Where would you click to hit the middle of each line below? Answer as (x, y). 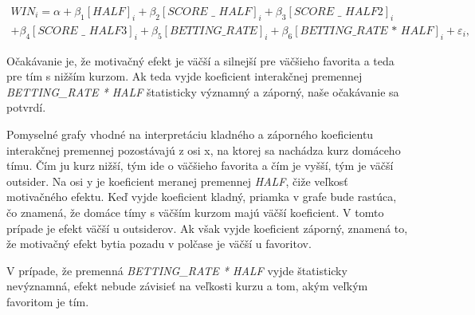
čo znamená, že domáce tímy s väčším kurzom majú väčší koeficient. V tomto (195, 212)
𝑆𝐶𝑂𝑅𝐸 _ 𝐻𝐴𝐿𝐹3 (82, 31)
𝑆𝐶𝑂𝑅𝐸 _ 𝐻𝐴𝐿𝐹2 (338, 12)
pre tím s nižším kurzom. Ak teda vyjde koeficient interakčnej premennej (185, 76)
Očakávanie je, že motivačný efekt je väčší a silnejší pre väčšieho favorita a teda (200, 60)
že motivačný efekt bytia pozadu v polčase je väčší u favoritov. (159, 244)
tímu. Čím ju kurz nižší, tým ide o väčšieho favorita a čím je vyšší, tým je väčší (200, 165)
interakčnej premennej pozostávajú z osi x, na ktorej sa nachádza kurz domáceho (204, 150)
